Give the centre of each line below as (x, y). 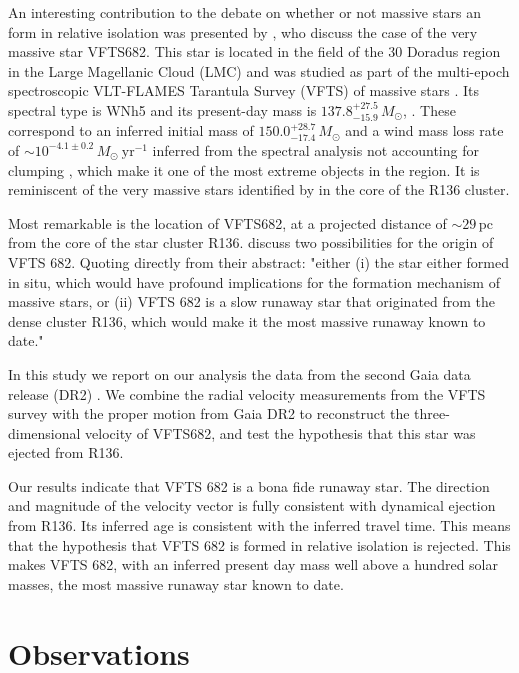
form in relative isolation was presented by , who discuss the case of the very (243, 31)
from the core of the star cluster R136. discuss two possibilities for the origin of (251, 242)
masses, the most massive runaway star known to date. (176, 583)
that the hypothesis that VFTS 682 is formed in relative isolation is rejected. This (259, 544)
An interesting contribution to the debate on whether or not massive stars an (245, 12)
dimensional (44, 432)
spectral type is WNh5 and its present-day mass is (162, 109)
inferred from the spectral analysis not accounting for (315, 149)
